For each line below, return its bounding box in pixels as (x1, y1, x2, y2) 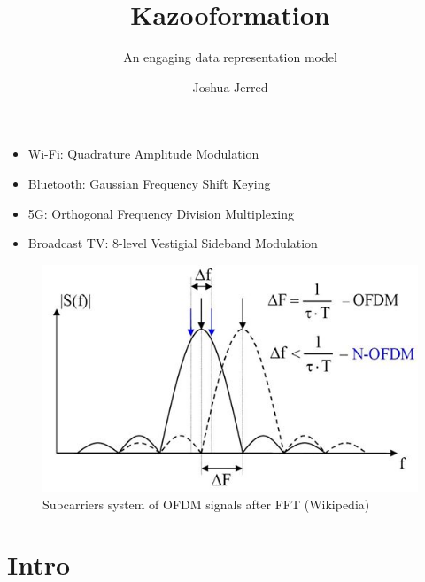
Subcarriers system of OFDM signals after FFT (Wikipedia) (42, 494, 370, 513)
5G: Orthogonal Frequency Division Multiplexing (27, 204, 294, 222)
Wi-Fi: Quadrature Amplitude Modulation (27, 144, 259, 163)
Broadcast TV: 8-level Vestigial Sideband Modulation (27, 234, 318, 252)
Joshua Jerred (192, 77, 268, 96)
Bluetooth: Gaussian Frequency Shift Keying (27, 174, 271, 192)
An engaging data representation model (123, 48, 337, 66)
